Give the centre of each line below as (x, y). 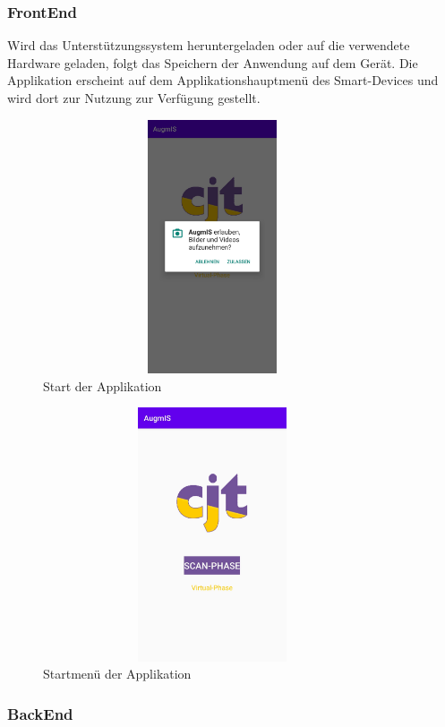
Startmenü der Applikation (117, 674)
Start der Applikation (103, 385)
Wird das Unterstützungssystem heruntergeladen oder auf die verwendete (209, 45)
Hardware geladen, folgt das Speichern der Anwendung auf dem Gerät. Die (213, 62)
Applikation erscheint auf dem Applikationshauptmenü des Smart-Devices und (223, 80)
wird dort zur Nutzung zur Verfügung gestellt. (134, 98)
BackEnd (40, 713)
